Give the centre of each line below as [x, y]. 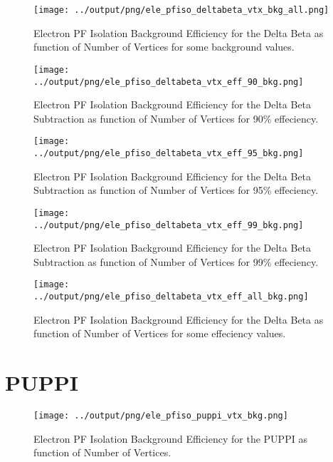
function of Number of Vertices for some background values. [164, 47]
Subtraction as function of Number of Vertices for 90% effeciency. [176, 118]
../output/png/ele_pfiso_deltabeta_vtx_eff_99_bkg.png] [169, 225]
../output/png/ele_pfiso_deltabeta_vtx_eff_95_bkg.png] [169, 153]
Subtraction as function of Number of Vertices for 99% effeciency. [176, 261]
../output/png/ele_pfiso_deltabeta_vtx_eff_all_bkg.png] [171, 297]
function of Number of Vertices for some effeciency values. [160, 333]
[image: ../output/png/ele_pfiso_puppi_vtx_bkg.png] [161, 415]
